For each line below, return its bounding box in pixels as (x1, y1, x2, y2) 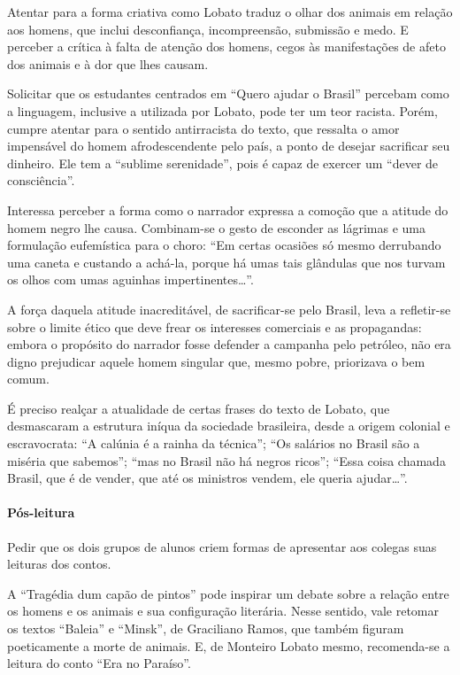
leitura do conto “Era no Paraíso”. (7, 654, 191, 672)
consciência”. (7, 171, 75, 190)
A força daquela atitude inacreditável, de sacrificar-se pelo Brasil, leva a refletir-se (7, 299, 451, 318)
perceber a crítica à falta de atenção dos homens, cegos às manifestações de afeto (7, 37, 446, 56)
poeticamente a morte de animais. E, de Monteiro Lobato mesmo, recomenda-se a (7, 636, 450, 655)
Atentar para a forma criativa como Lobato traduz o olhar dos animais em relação (7, 3, 453, 20)
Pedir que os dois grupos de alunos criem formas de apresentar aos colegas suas (7, 537, 437, 555)
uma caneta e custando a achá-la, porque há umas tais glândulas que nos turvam (7, 252, 446, 271)
